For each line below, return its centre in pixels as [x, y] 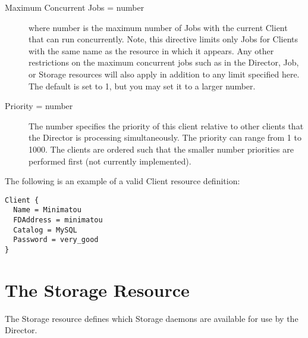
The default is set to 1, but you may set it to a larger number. [142, 86]
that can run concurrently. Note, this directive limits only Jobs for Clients [163, 39]
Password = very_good [56, 240]
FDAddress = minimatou [58, 220]
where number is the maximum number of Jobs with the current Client [158, 27]
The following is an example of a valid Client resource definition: [122, 181]
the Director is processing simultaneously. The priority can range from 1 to [165, 137]
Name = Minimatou [47, 210]
